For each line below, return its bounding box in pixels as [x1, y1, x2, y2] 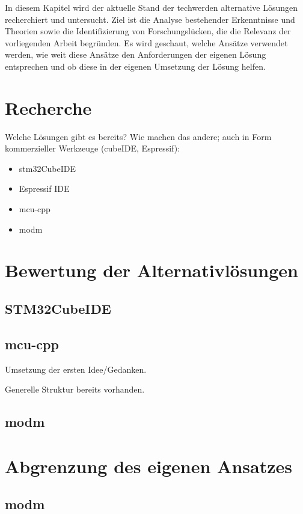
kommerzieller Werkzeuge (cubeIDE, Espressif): [5, 142, 180, 155]
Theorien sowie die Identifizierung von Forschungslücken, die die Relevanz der [5, 25, 291, 37]
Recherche [5, 95, 92, 120]
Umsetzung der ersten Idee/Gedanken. [5, 363, 147, 375]
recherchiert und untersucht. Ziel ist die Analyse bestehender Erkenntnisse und [5, 13, 295, 25]
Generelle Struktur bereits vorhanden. [5, 383, 145, 396]
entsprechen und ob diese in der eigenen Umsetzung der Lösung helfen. [5, 60, 266, 72]
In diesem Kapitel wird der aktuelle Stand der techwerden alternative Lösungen [5, 1, 298, 13]
